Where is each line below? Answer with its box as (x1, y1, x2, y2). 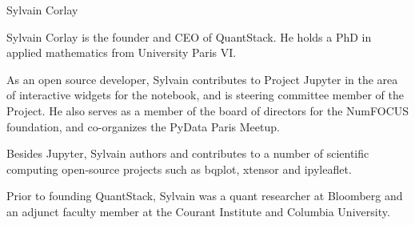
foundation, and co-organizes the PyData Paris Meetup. (6, 118, 280, 135)
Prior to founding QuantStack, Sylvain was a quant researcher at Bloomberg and (6, 187, 403, 204)
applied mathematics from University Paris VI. (6, 44, 237, 61)
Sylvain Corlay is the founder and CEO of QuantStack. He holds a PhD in (6, 28, 372, 45)
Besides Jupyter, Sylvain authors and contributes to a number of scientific (6, 145, 369, 162)
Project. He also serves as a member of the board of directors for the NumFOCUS (6, 102, 409, 119)
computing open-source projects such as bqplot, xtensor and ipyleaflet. (6, 160, 352, 177)
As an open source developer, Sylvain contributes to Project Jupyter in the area (6, 70, 398, 87)
